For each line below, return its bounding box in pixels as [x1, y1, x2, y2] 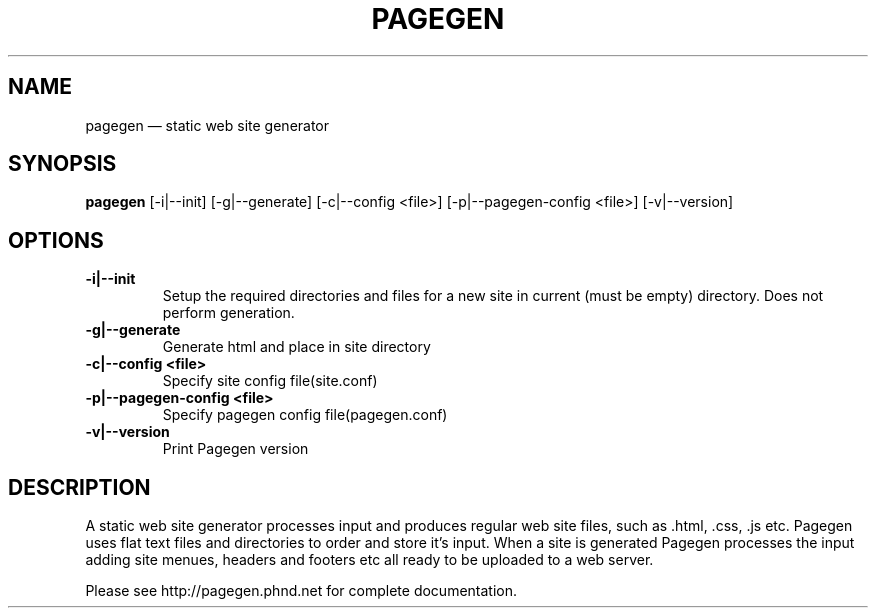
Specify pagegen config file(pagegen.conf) [162, 406, 448, 424]
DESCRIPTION [8, 474, 151, 500]
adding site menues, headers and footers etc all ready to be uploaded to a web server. [85, 551, 654, 569]
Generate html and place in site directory [162, 338, 431, 356]
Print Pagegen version [162, 440, 309, 458]
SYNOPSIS [8, 151, 117, 177]
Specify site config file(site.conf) [162, 372, 378, 390]
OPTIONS [8, 227, 104, 253]
